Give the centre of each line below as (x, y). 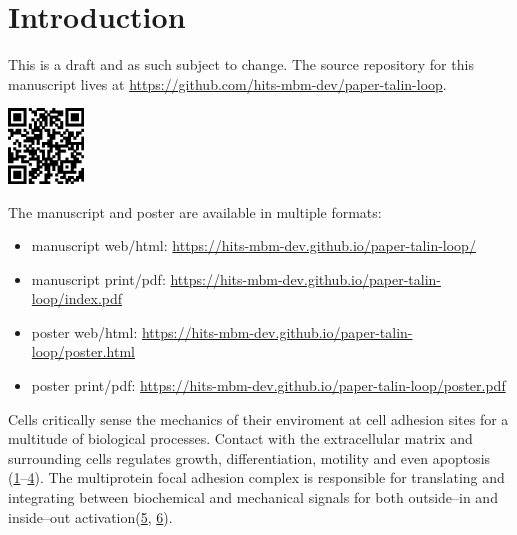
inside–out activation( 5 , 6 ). (90, 516)
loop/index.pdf (77, 298)
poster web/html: (84, 331)
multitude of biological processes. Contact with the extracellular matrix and (240, 438)
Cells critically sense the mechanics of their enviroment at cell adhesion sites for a (258, 418)
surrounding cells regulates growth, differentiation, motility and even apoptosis (249, 457)
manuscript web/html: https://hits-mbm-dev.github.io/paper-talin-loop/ (253, 245)
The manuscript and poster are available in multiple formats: (195, 211)
